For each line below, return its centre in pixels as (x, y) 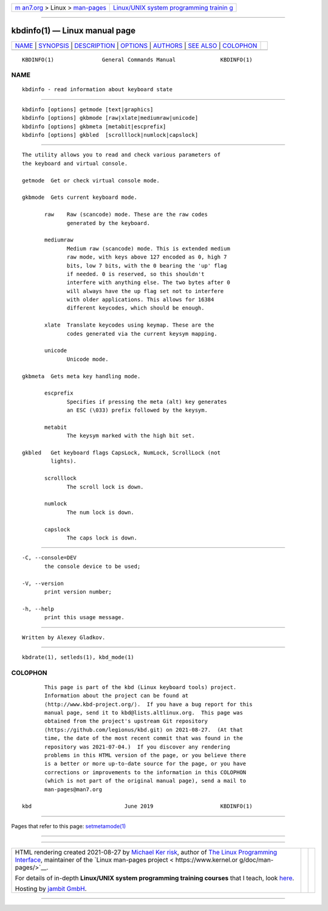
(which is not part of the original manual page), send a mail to (145, 781)
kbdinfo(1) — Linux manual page (73, 31)
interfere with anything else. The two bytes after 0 (149, 282)
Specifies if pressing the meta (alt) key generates (147, 402)
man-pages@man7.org (73, 789)
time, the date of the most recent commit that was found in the (144, 738)
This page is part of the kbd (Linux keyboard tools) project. (141, 687)
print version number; (78, 592)
